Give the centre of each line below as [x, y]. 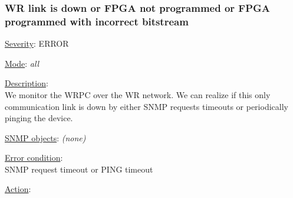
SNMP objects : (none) [45, 137]
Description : [27, 83]
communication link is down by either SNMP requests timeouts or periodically [146, 106]
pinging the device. [39, 118]
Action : [18, 189]
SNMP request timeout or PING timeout [79, 169]
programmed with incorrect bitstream [97, 21]
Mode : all [22, 63]
